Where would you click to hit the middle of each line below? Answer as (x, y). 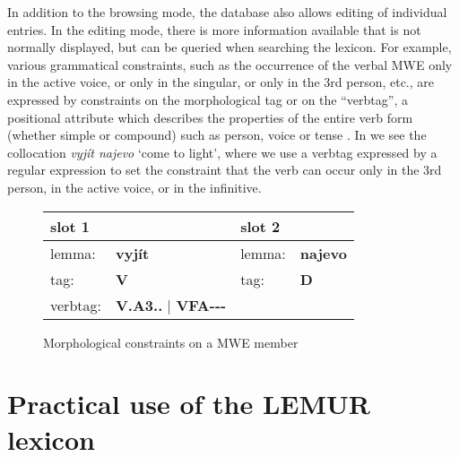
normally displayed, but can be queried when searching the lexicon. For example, (229, 47)
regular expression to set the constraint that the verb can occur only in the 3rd (225, 170)
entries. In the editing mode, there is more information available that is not (214, 29)
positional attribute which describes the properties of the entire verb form (210, 117)
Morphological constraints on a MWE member (171, 342)
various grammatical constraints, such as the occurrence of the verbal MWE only (230, 64)
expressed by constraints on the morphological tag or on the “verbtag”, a (208, 99)
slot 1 (70, 226)
